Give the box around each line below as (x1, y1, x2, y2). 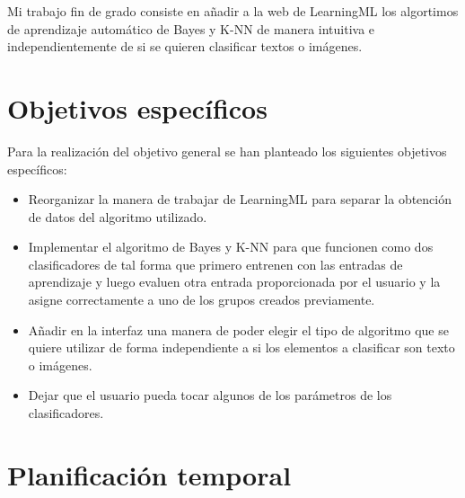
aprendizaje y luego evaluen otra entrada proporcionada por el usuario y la (28, 272, 441, 291)
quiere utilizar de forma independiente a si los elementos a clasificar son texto (28, 338, 455, 357)
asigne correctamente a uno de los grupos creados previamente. (28, 290, 375, 309)
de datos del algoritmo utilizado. (28, 207, 207, 226)
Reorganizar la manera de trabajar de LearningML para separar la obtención (28, 190, 452, 209)
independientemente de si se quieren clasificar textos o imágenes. (7, 37, 363, 56)
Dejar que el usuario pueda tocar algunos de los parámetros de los (28, 386, 392, 405)
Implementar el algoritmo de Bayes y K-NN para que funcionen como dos (28, 237, 434, 256)
